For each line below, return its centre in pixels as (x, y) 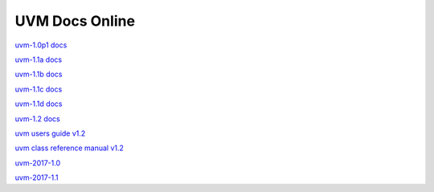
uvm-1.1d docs (39, 104)
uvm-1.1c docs (39, 89)
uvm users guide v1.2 (50, 133)
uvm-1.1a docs (39, 59)
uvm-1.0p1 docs (41, 45)
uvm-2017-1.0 (38, 163)
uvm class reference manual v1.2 (70, 148)
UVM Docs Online (75, 21)
